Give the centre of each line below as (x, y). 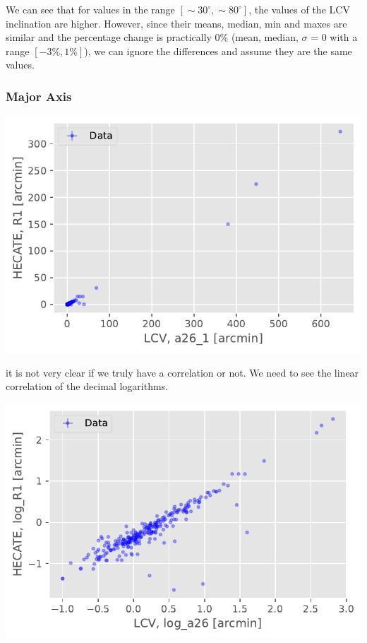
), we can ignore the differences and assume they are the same (218, 51)
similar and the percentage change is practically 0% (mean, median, (152, 37)
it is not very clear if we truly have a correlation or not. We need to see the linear (182, 372)
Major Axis (39, 96)
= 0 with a (334, 37)
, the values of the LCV (299, 9)
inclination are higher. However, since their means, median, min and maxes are (176, 23)
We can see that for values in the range (90, 9)
